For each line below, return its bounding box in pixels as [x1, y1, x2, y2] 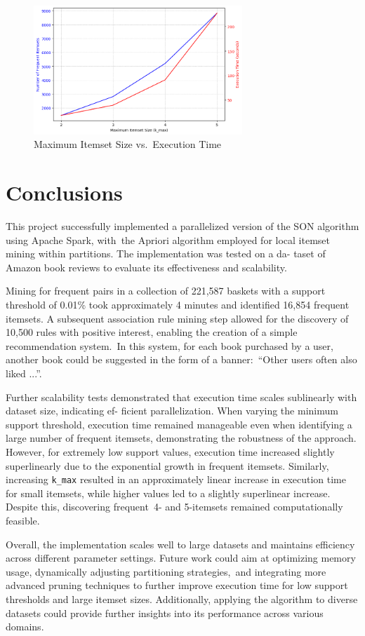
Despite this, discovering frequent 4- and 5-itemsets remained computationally [6, 499, 343, 514]
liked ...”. [6, 365, 42, 380]
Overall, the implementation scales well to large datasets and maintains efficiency [6, 536, 355, 551]
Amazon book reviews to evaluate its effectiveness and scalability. [6, 259, 287, 274]
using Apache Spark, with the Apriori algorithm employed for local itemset [6, 232, 330, 247]
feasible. [6, 513, 40, 527]
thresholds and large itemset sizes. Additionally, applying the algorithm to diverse [6, 591, 358, 606]
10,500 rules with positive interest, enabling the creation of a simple [6, 325, 298, 339]
